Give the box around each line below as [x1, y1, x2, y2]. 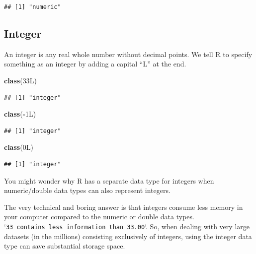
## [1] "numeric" [4, 3, 61, 10]
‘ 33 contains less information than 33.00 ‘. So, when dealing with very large [4, 221, 250, 231]
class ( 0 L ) [4, 142, 33, 152]
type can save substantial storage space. [4, 241, 125, 251]
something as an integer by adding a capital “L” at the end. [4, 59, 186, 69]
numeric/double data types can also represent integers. [4, 185, 171, 195]
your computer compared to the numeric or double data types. [4, 211, 194, 222]
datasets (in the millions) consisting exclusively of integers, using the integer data [4, 231, 252, 241]
